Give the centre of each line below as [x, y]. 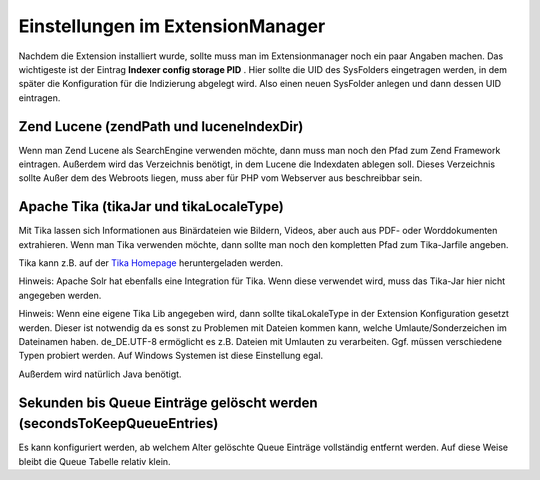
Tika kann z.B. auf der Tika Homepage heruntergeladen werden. [151, 263]
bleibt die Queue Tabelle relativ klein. [94, 461]
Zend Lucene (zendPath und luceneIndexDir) [161, 126]
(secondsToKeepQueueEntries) [118, 423]
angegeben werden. [60, 295]
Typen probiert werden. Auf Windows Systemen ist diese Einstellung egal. [171, 356]
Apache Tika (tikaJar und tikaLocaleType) [151, 206]
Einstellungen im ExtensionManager [172, 26]
